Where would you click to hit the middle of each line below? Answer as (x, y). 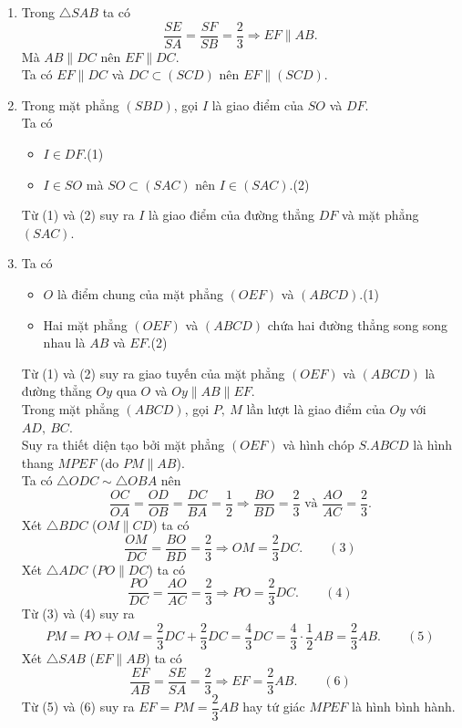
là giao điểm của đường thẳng (232, 215)
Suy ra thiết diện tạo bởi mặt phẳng (123, 445)
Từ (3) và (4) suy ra (78, 614)
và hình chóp (318, 445)
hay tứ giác (274, 707)
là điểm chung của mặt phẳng (140, 294)
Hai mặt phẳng (85, 324)
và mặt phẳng (380, 215)
